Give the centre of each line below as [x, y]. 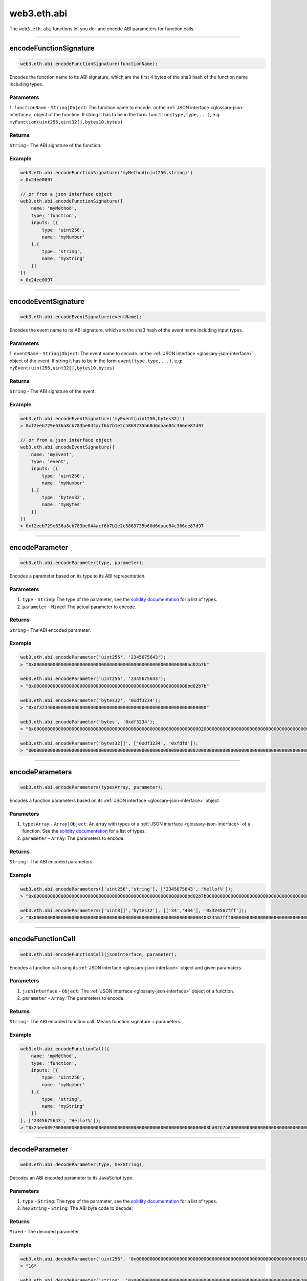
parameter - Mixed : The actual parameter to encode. [79, 607]
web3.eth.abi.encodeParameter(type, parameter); [82, 563]
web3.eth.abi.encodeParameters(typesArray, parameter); [92, 787]
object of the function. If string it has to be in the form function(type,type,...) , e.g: [127, 115]
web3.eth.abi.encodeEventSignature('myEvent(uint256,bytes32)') [103, 418]
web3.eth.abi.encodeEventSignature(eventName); [81, 317]
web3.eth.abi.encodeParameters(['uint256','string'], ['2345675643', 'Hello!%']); [127, 889]
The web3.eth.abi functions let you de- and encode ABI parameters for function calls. [102, 29]
